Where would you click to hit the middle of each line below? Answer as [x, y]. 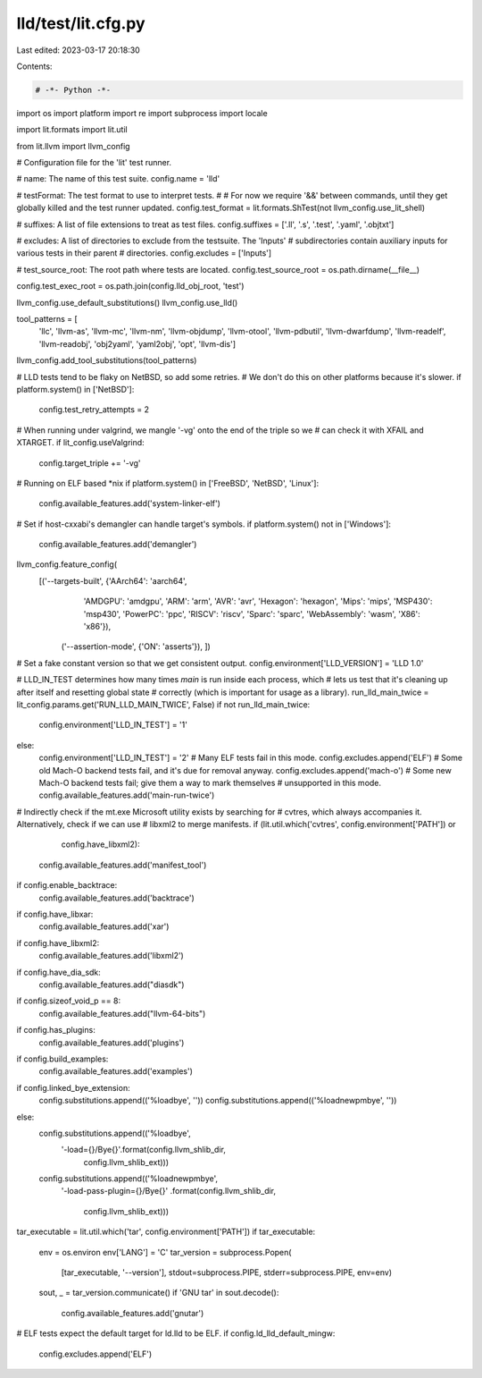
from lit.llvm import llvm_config [73, 146]
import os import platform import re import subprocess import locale [142, 113]
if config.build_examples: [62, 1059]
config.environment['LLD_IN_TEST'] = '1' [113, 725]
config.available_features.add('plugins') [112, 1043]
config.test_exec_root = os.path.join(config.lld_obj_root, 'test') [130, 286]
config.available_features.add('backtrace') [117, 898]
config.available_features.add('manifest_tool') [123, 865]
